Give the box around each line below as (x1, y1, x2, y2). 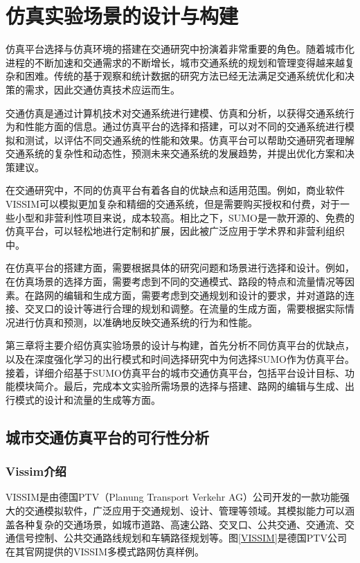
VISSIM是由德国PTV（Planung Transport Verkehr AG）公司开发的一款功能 (6, 490, 340, 504)
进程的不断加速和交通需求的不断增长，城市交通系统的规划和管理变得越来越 (6, 55, 345, 69)
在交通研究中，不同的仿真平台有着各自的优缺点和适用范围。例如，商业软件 (6, 183, 345, 197)
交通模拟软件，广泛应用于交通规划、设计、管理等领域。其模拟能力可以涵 (24, 503, 354, 517)
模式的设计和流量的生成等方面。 (15, 392, 161, 406)
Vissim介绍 (6, 463, 66, 480)
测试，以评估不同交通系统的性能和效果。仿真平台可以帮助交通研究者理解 (24, 132, 354, 147)
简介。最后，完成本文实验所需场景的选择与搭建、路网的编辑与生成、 (34, 379, 345, 393)
